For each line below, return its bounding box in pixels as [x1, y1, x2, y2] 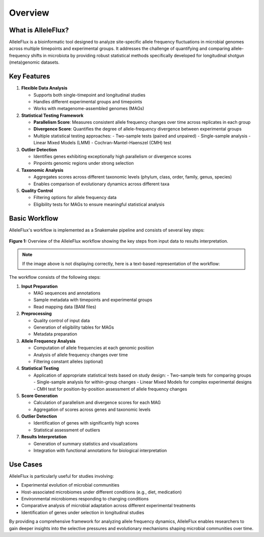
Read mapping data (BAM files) [33, 304, 96, 310]
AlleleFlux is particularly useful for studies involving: [9, 473, 114, 479]
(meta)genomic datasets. [9, 59, 60, 66]
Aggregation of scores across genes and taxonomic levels [33, 406, 151, 412]
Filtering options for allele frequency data [33, 195, 117, 201]
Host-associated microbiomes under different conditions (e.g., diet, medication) [21, 489, 182, 495]
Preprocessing [21, 311, 52, 316]
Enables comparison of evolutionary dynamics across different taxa [33, 181, 170, 187]
